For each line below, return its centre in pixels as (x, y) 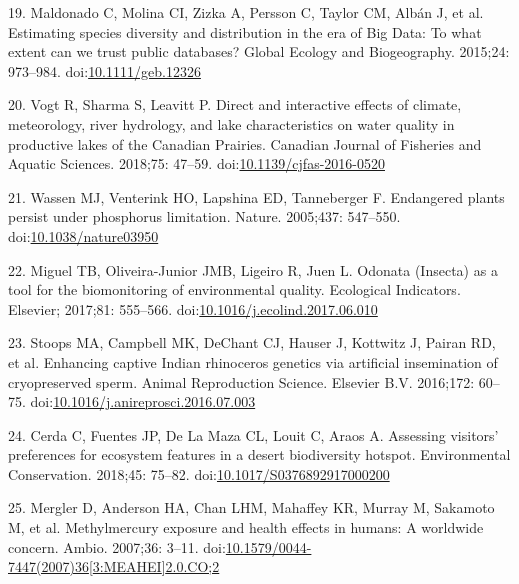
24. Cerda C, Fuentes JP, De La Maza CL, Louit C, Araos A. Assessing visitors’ (253, 434)
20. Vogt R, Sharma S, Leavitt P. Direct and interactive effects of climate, (235, 104)
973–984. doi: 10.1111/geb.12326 (104, 70)
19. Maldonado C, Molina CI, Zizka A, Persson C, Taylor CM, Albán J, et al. (246, 12)
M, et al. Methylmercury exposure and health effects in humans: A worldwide (246, 527)
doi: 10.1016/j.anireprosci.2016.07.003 (143, 401)
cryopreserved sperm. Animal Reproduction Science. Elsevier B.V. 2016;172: (241, 381)
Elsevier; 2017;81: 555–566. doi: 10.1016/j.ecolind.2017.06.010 (193, 308)
